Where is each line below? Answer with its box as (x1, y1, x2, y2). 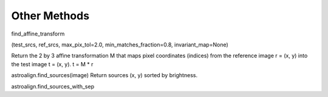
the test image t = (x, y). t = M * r (11, 60, 94, 67)
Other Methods (11, 9, 90, 22)
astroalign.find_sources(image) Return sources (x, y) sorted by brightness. (11, 72, 197, 79)
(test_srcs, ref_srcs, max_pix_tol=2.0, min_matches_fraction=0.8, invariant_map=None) (11, 41, 229, 48)
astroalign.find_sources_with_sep (11, 83, 94, 90)
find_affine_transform (11, 30, 65, 37)
